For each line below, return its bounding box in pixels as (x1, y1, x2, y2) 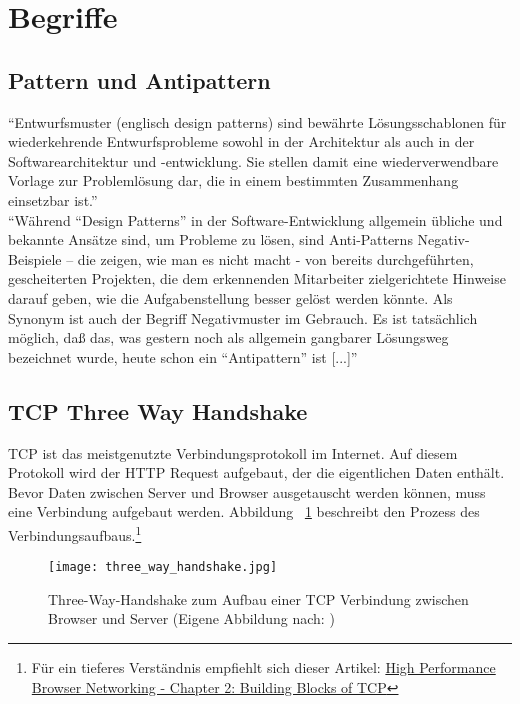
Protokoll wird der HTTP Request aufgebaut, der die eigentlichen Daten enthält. (8, 462, 505, 483)
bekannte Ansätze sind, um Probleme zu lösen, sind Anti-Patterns (8, 229, 413, 250)
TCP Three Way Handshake (8, 395, 308, 426)
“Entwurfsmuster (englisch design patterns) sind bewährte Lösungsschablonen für (8, 111, 507, 132)
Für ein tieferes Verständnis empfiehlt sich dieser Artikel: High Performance (31, 656, 496, 677)
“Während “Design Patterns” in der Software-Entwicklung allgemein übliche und (8, 209, 503, 230)
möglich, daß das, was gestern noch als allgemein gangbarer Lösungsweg (8, 327, 449, 348)
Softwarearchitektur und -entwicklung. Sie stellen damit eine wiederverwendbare (8, 150, 499, 171)
